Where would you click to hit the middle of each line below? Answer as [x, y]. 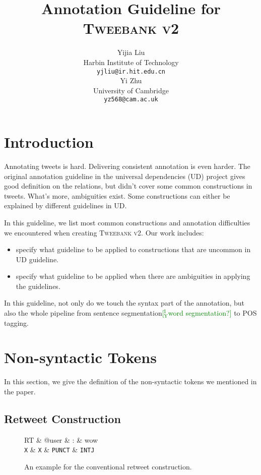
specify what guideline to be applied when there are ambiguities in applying [133, 276]
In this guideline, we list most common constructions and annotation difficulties [127, 222]
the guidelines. [38, 286]
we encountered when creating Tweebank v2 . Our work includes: [104, 232]
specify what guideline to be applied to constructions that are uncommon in [133, 249]
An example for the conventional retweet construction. [108, 467]
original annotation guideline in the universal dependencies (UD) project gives [125, 176]
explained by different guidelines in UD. [66, 205]
